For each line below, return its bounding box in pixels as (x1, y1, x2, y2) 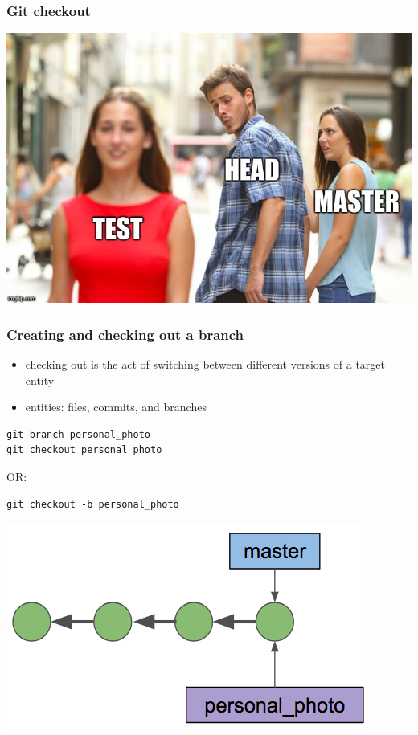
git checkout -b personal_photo (6, 498, 179, 510)
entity (25, 371, 55, 388)
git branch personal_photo (6, 428, 150, 440)
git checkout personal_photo (6, 444, 162, 456)
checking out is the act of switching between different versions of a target (25, 356, 385, 373)
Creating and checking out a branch (6, 324, 244, 344)
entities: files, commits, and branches (25, 398, 207, 415)
